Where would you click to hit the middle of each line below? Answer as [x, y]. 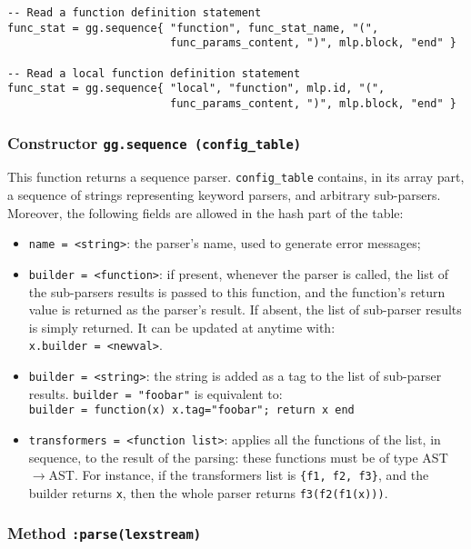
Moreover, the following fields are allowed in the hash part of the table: [205, 212]
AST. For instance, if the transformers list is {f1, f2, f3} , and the [239, 475]
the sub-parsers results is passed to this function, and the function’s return [237, 291]
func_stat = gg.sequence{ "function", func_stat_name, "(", [193, 28]
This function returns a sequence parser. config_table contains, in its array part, [236, 177]
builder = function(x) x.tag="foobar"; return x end [191, 410]
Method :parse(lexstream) [105, 533]
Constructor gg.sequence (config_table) [155, 142]
